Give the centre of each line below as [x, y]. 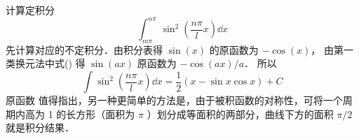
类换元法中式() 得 [46, 63]
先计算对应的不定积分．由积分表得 [84, 49]
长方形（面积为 [101, 114]
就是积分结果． [40, 127]
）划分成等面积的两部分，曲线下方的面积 [240, 114]
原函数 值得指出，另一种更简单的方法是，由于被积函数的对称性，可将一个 [174, 100]
